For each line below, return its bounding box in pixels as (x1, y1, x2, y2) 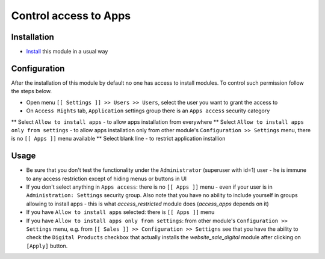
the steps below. (11, 88, 52, 95)
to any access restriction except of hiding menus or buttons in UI (26, 175, 187, 182)
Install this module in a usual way (26, 48, 108, 55)
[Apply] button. (26, 242, 68, 249)
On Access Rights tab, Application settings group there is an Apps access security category (26, 107, 270, 114)
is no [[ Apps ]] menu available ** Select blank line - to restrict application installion (11, 135, 226, 142)
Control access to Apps (11, 9, 131, 22)
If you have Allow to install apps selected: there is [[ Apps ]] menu (26, 209, 215, 216)
